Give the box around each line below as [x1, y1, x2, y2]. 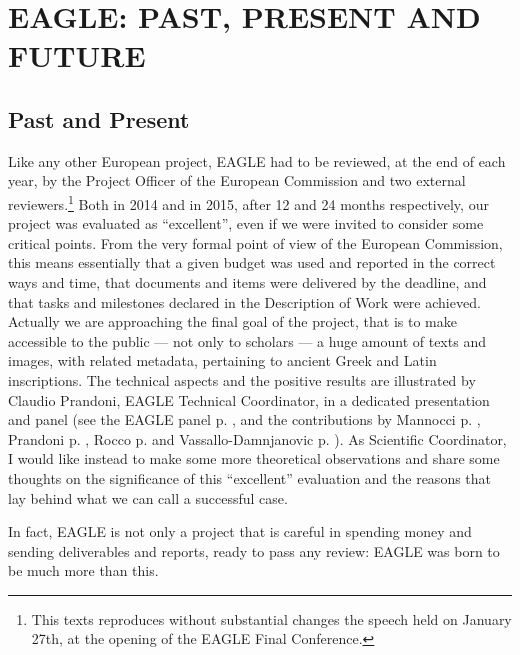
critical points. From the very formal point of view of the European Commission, [8, 232, 503, 253]
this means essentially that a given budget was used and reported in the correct [8, 252, 496, 273]
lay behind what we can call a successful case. [8, 487, 288, 508]
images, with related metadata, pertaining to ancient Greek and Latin [8, 350, 437, 371]
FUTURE [8, 35, 146, 76]
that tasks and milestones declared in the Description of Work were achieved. [8, 291, 481, 312]
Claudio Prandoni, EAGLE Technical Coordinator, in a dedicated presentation [8, 389, 490, 410]
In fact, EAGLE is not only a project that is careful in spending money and [8, 521, 472, 542]
